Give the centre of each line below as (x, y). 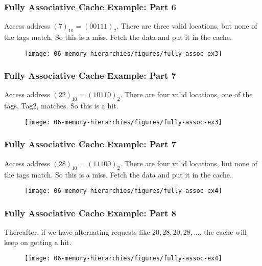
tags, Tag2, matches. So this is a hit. (61, 106)
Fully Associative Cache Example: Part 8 (90, 213)
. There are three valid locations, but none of (187, 26)
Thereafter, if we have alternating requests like (77, 232)
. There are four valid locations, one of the (186, 94)
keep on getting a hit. (38, 242)
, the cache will (223, 232)
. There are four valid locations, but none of (189, 163)
